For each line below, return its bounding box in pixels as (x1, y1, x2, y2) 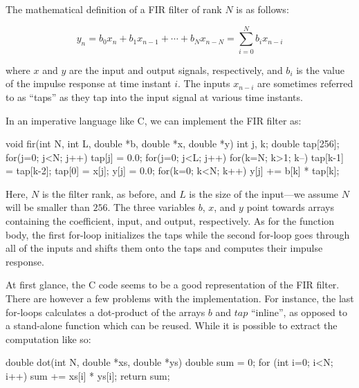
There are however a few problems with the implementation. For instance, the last (6, 291, 354, 306)
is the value (296, 62, 344, 77)
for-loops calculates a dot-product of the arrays (6, 304, 205, 319)
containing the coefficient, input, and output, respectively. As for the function (6, 214, 335, 228)
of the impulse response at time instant (6, 76, 172, 91)
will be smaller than (6, 200, 90, 214)
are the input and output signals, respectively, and (68, 62, 283, 77)
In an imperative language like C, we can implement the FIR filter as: (6, 113, 302, 127)
